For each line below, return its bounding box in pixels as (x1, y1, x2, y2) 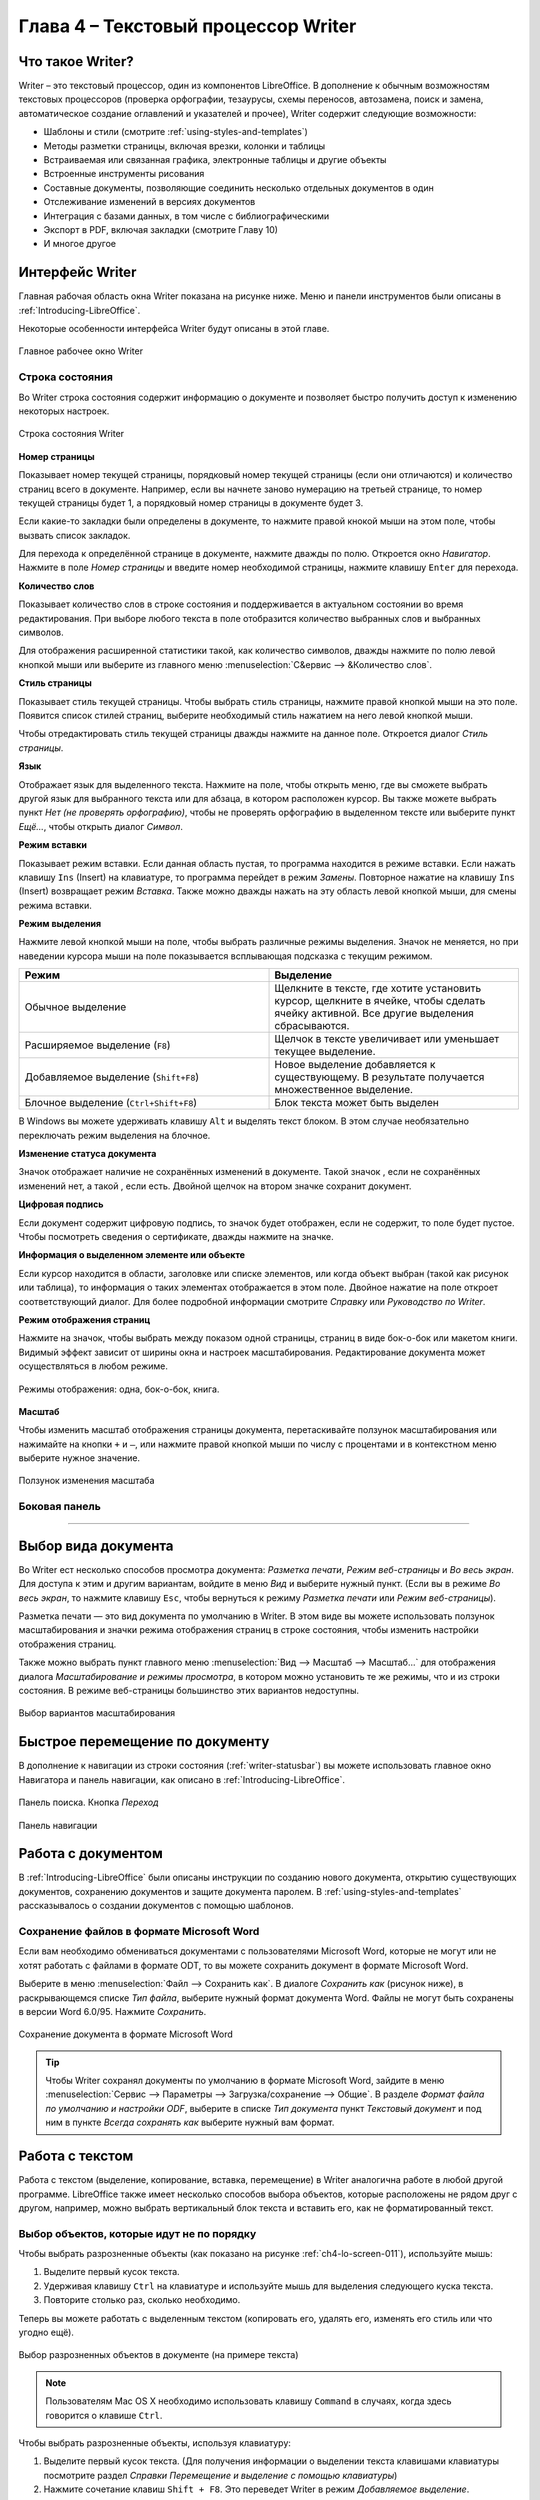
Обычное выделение (24, 1000, 127, 1014)
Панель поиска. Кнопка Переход (18, 1796, 159, 1809)
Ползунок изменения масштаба (18, 1475, 155, 1487)
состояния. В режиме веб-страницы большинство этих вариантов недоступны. (18, 1685, 360, 1697)
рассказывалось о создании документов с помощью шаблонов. (18, 1900, 294, 1912)
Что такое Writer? (18, 53, 134, 70)
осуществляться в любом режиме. (18, 1360, 169, 1372)
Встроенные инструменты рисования (43, 168, 205, 180)
